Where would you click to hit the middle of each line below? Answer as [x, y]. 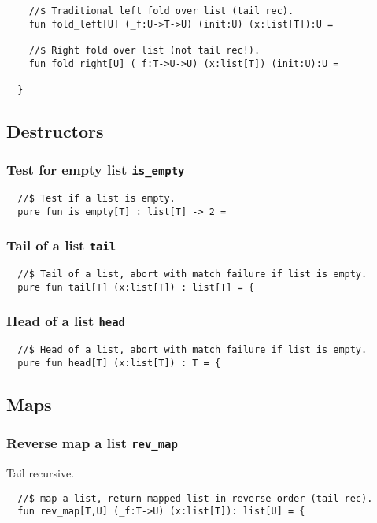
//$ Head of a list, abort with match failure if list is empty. [192, 350]
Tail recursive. [41, 473]
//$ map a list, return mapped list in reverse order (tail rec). [195, 498]
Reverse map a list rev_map [92, 443]
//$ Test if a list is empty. [96, 199]
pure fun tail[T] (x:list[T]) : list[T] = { [136, 287]
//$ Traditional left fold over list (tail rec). [161, 11]
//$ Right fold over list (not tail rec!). [144, 50]
